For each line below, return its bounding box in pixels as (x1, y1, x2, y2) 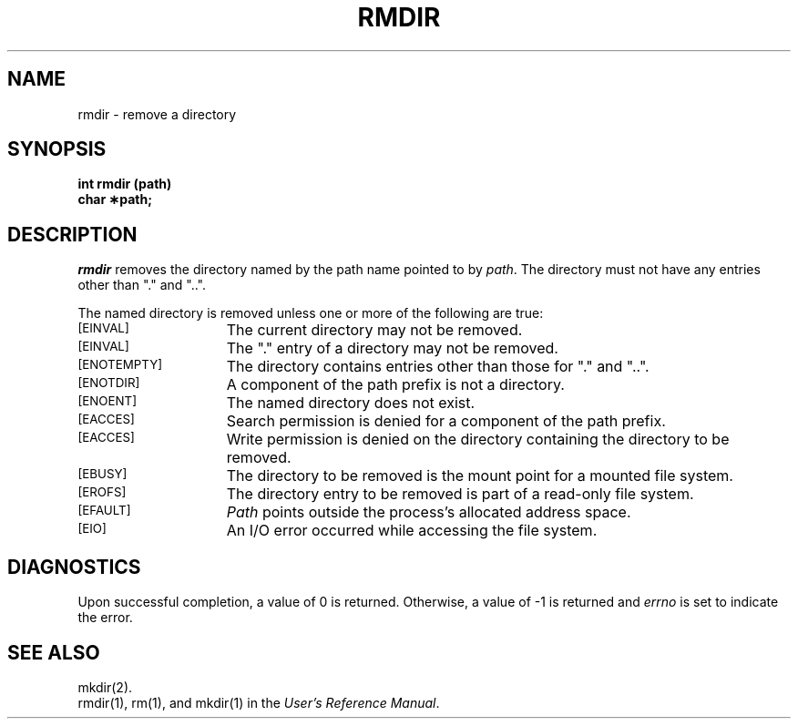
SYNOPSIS (7, 138, 107, 161)
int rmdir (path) (77, 176, 172, 192)
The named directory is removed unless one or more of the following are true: (77, 305, 544, 322)
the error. (77, 609, 133, 626)
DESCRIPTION (7, 222, 138, 246)
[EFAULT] (77, 503, 131, 518)
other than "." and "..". (77, 277, 206, 293)
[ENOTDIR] (77, 375, 140, 391)
